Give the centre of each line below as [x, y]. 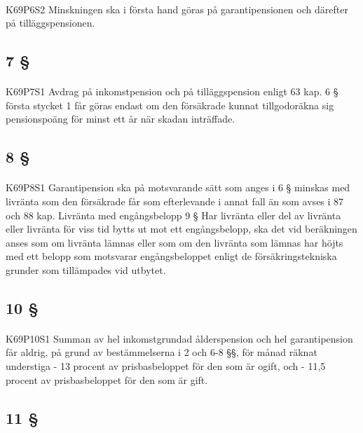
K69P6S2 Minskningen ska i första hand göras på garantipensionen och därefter [177, 9]
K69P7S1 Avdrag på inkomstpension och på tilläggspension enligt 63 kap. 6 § [172, 91]
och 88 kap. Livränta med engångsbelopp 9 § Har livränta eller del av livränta [173, 215]
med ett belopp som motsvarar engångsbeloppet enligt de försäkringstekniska [171, 256]
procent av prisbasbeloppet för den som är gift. [107, 379]
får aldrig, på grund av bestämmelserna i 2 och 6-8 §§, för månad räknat [162, 352]
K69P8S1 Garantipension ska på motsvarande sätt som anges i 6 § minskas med [178, 187]
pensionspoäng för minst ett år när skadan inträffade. [121, 119]
